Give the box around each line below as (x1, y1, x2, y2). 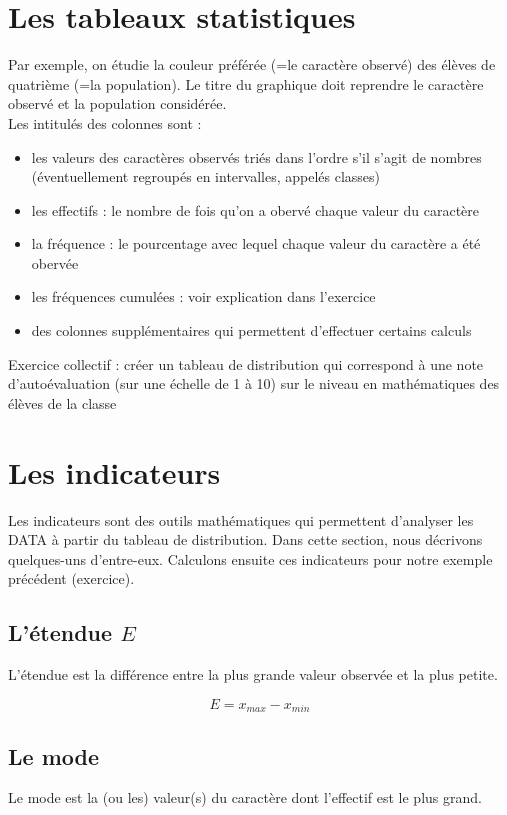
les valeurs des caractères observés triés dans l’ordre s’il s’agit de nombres (31, 146, 482, 167)
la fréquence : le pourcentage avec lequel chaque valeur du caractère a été (31, 233, 481, 254)
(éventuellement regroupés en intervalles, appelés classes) (31, 166, 380, 187)
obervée (31, 252, 79, 273)
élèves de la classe (8, 392, 117, 413)
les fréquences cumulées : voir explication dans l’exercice (31, 286, 376, 307)
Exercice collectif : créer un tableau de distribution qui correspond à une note (8, 353, 484, 374)
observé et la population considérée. (8, 93, 227, 114)
